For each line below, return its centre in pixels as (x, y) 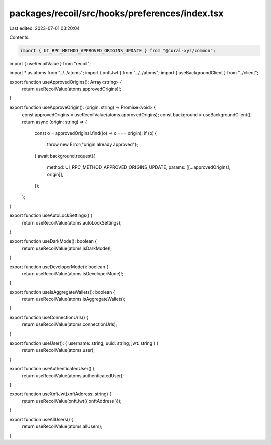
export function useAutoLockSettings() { (51, 215)
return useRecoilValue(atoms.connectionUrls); (70, 324)
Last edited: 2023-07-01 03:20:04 (45, 28)
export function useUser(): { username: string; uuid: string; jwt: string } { (84, 343)
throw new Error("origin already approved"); (92, 144)
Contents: (19, 37)
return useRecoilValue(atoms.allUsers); (62, 426)
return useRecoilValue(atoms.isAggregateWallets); (74, 299)
